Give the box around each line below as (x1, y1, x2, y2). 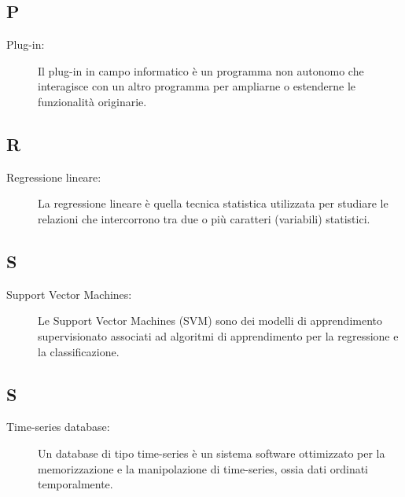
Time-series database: (6, 418, 110, 435)
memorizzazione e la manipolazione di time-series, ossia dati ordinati (38, 460, 368, 477)
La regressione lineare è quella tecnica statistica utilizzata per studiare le (38, 195, 388, 212)
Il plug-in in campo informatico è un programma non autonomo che (38, 62, 364, 79)
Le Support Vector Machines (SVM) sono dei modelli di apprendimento (38, 312, 383, 329)
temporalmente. (38, 476, 113, 492)
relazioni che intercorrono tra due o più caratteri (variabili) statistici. (38, 210, 370, 226)
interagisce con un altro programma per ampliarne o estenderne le (38, 78, 356, 94)
